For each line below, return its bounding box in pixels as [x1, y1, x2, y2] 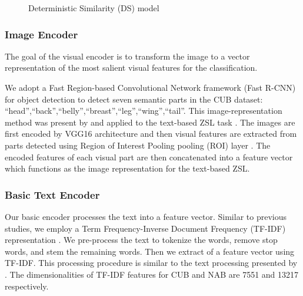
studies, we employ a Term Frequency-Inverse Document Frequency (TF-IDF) [5, 222, 286, 234]
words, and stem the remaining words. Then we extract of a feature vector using [5, 245, 295, 257]
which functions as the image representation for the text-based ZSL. [5, 162, 250, 175]
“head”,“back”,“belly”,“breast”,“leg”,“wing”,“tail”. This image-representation [5, 104, 282, 117]
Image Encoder [5, 27, 78, 41]
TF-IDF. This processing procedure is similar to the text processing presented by [5, 256, 298, 269]
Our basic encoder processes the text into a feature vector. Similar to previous [5, 210, 287, 222]
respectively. [5, 279, 49, 292]
